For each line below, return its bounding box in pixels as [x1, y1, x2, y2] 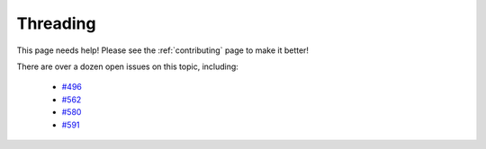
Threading [16, 13, 96, 33]
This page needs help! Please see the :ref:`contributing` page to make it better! [16, 45, 310, 56]
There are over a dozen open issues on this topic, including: [16, 61, 238, 72]
